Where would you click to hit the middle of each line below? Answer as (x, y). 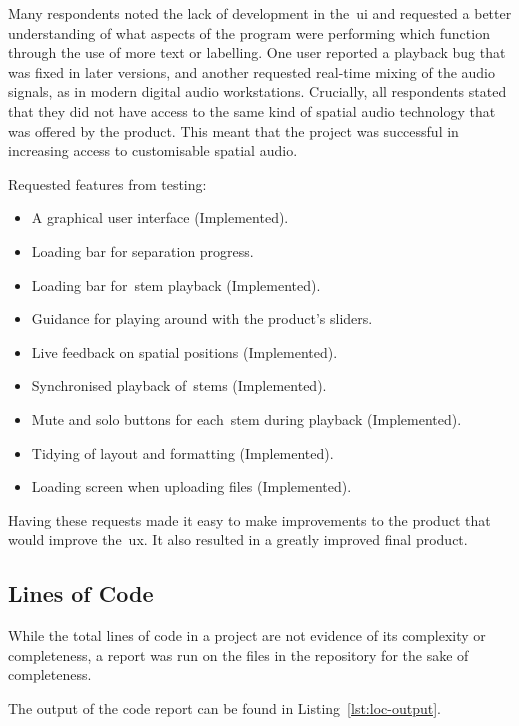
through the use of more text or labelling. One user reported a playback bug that (257, 52)
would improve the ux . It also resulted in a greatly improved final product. (238, 539)
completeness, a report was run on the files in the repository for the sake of (238, 654)
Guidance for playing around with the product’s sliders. (202, 318)
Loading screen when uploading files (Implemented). (191, 486)
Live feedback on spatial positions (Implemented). (184, 351)
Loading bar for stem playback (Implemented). (176, 284)
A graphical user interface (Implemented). (160, 217)
